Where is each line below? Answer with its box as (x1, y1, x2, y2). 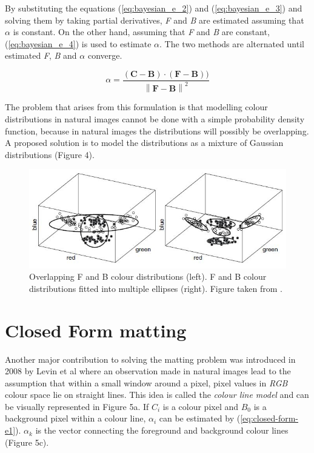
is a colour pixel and (162, 400, 239, 412)
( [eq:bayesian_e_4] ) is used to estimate (5, 37, 152, 50)
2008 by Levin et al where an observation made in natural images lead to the (5, 365, 291, 377)
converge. (87, 49, 122, 62)
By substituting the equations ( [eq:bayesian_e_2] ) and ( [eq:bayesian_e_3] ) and (5, 2, 302, 14)
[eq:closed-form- (240, 412, 298, 425)
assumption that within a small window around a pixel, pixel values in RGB (5, 376, 288, 389)
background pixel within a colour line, (5, 412, 146, 425)
